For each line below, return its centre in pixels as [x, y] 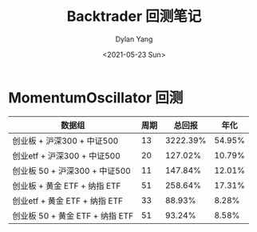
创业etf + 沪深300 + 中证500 [67, 155]
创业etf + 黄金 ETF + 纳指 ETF [68, 201]
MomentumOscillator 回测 [96, 98]
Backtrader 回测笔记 [134, 16]
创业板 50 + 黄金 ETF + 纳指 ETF [73, 215]
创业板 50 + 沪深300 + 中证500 [72, 170]
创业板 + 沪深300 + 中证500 [65, 141]
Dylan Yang [134, 39]
